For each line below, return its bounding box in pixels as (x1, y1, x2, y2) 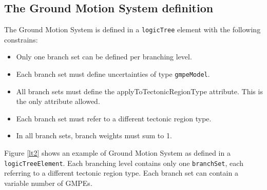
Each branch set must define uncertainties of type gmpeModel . (16, 69, 210, 79)
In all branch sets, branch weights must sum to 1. (16, 130, 172, 141)
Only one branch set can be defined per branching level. (16, 51, 192, 62)
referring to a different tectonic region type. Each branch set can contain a (4, 167, 238, 178)
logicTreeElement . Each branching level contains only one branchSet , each (4, 157, 243, 168)
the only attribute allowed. (16, 96, 100, 107)
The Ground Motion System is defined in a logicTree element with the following (4, 24, 261, 35)
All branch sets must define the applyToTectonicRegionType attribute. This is (16, 86, 263, 96)
